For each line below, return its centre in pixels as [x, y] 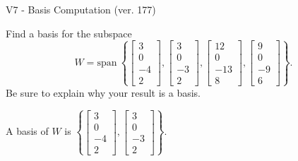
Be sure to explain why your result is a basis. [103, 92]
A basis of [27, 131]
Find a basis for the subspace [69, 33]
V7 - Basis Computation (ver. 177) [81, 9]
